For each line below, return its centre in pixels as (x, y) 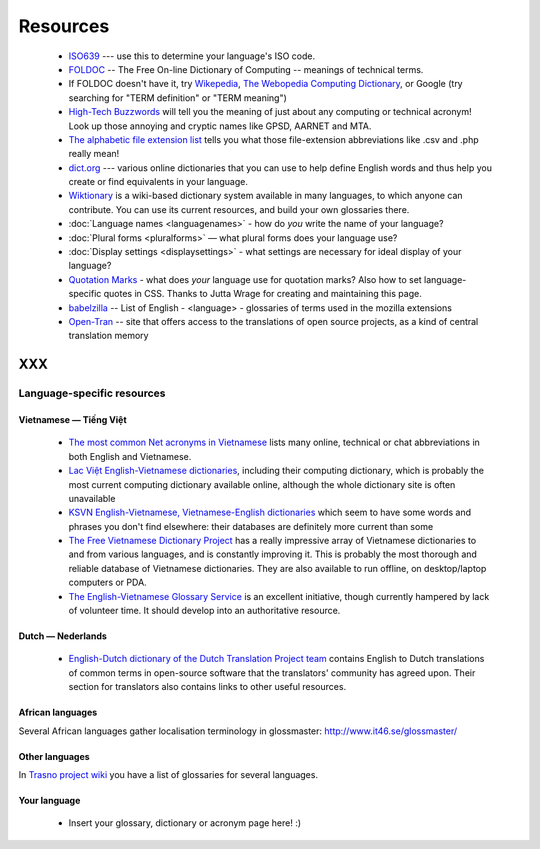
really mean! (94, 154)
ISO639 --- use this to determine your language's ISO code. (191, 56)
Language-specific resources (92, 393)
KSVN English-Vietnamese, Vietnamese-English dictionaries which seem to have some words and (270, 512)
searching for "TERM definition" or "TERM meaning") (177, 97)
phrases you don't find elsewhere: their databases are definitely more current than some (251, 526)
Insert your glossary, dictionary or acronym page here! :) (185, 823)
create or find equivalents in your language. (158, 182)
